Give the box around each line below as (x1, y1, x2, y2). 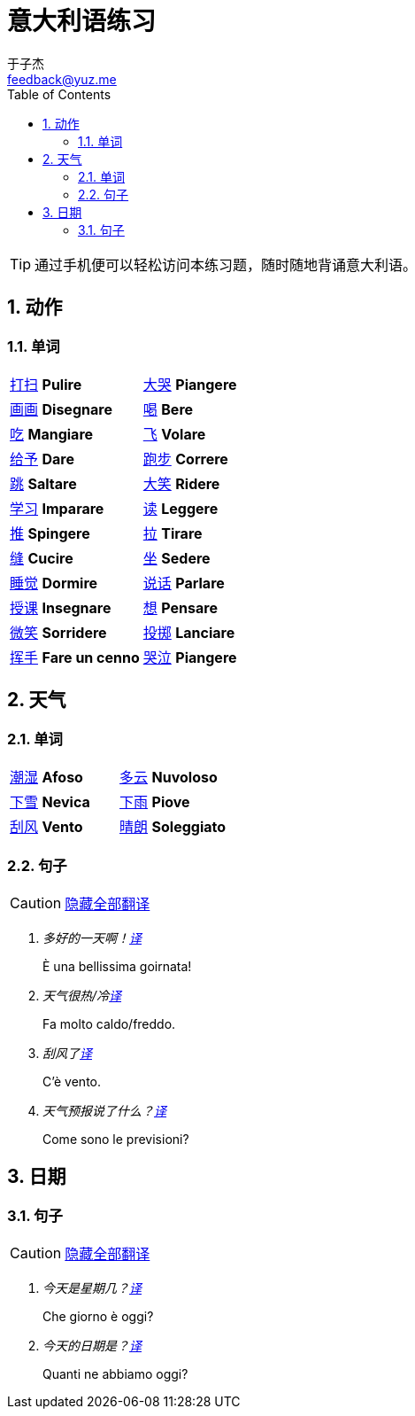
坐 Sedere (142, 549, 211, 567)
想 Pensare (142, 598, 218, 617)
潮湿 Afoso (10, 768, 83, 787)
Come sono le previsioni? (42, 1131, 189, 1147)
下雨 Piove (119, 793, 190, 812)
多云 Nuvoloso (119, 768, 218, 787)
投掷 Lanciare (142, 623, 235, 642)
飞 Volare (142, 424, 206, 443)
